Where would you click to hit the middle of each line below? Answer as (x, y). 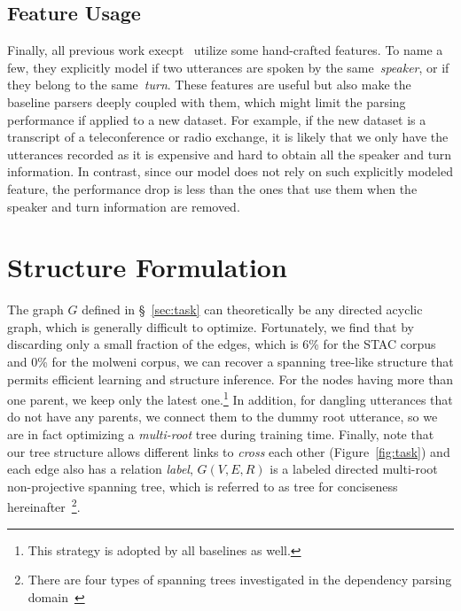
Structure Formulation (147, 267)
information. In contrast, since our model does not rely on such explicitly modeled (230, 171)
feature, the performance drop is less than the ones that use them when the (212, 188)
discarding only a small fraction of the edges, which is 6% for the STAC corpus (222, 344)
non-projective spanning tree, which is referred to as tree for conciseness (203, 486)
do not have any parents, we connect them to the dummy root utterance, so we (223, 417)
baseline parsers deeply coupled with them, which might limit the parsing (207, 101)
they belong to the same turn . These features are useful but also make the (209, 85)
